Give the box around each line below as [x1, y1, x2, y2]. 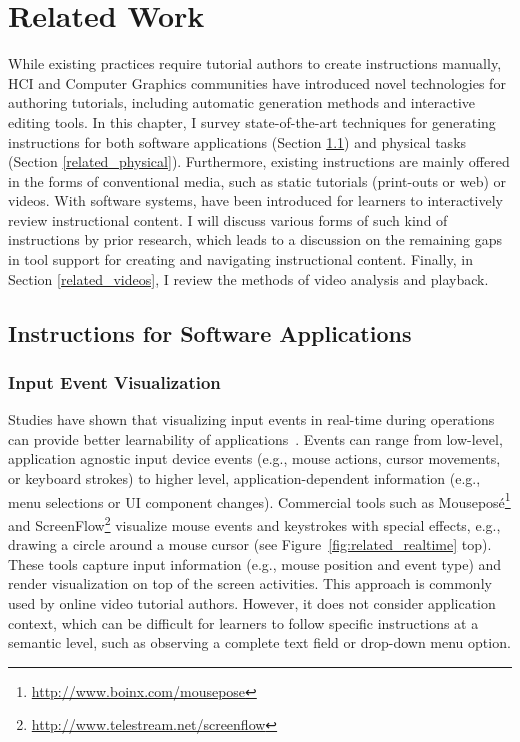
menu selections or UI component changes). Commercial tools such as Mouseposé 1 [8, 488, 511, 512]
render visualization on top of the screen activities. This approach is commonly [8, 573, 492, 594]
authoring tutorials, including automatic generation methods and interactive [8, 92, 476, 113]
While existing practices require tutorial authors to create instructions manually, [8, 53, 502, 74]
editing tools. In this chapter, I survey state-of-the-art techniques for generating [8, 111, 496, 132]
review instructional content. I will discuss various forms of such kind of [8, 209, 448, 230]
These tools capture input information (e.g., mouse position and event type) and [8, 553, 502, 574]
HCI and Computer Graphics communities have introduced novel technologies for [8, 72, 506, 93]
